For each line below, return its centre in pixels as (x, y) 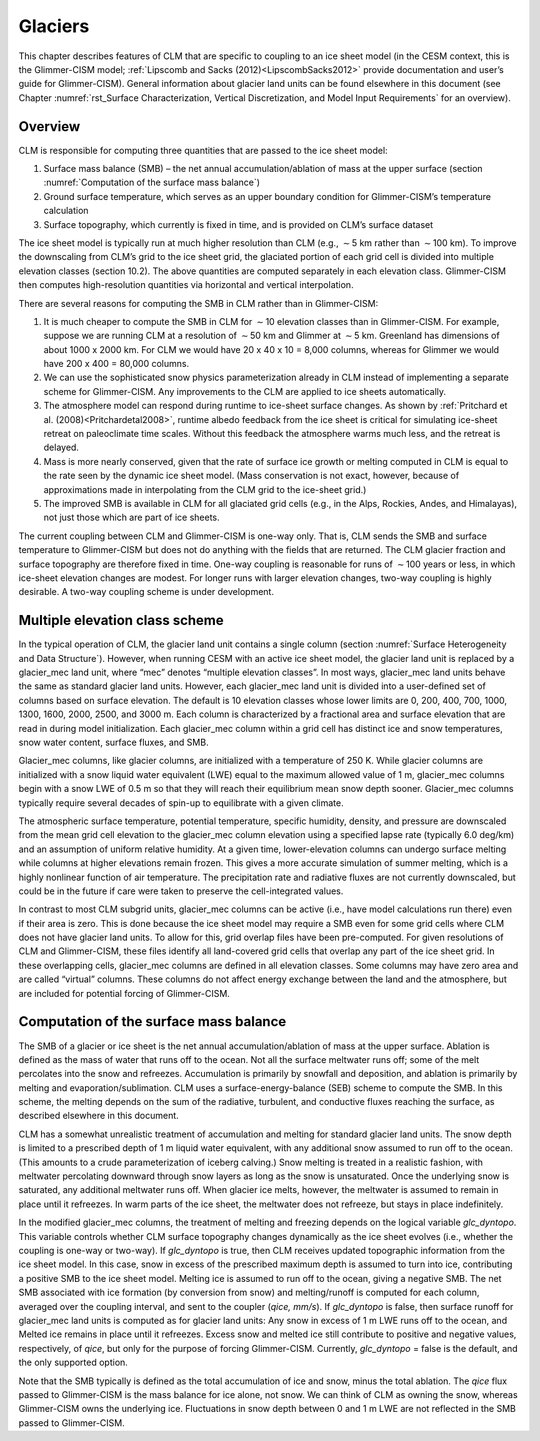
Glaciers (54, 26)
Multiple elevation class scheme (121, 620)
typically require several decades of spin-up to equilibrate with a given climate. (181, 802)
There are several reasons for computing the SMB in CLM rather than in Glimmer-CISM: (198, 303)
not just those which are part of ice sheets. (131, 517)
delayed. (61, 447)
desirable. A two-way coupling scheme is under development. (146, 592)
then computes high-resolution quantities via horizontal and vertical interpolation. (186, 285)
